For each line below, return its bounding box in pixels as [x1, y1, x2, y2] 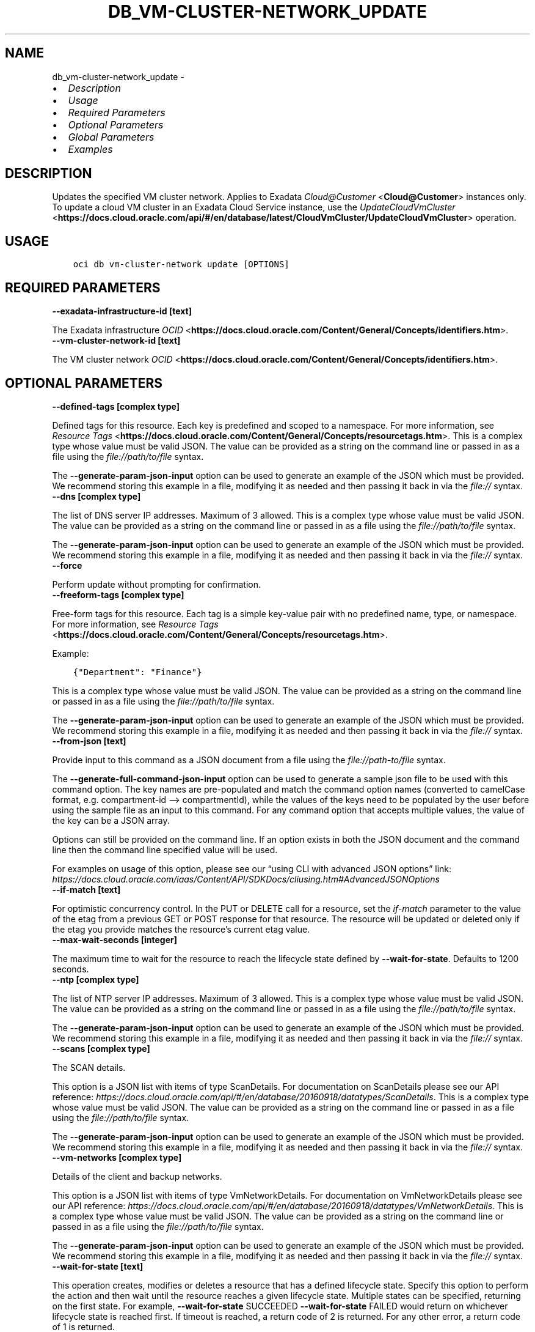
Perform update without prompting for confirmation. [52, 579, 261, 590]
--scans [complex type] [52, 1043, 150, 1054]
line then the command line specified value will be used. [52, 844, 278, 855]
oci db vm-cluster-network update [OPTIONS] [73, 259, 289, 270]
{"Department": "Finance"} [73, 667, 202, 677]
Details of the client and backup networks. [52, 1171, 222, 1182]
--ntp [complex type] [52, 974, 139, 985]
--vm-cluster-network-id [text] [52, 335, 181, 346]
